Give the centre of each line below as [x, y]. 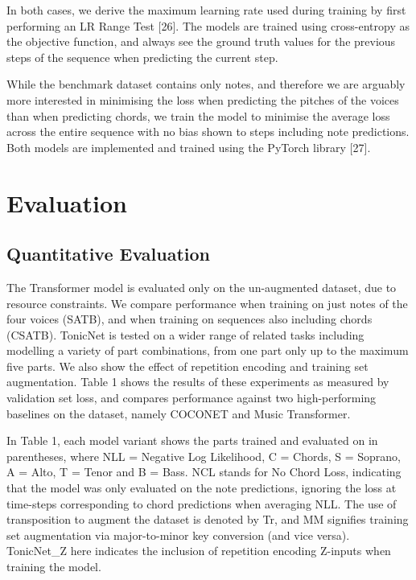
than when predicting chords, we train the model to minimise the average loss [198, 115]
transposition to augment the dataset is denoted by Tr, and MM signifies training [208, 519]
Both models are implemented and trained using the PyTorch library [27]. [189, 147]
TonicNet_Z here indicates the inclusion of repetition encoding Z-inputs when [199, 551]
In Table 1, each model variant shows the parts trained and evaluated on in [192, 440]
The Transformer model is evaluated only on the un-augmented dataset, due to [202, 287]
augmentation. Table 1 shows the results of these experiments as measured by [198, 382]
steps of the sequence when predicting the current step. [142, 57]
